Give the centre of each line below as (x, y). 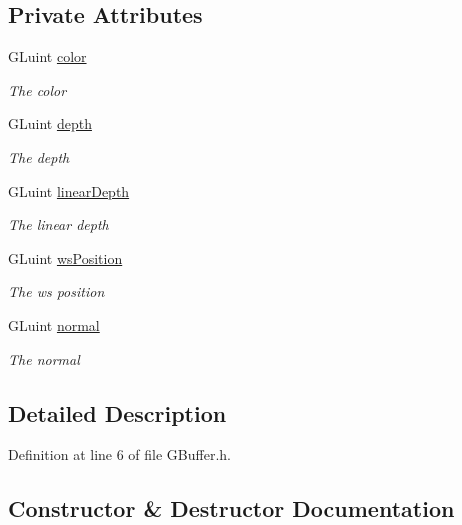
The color (37, 89)
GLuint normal (54, 324)
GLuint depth (50, 123)
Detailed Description (117, 412)
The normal (44, 358)
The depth (39, 156)
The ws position (56, 291)
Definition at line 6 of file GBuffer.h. (119, 454)
